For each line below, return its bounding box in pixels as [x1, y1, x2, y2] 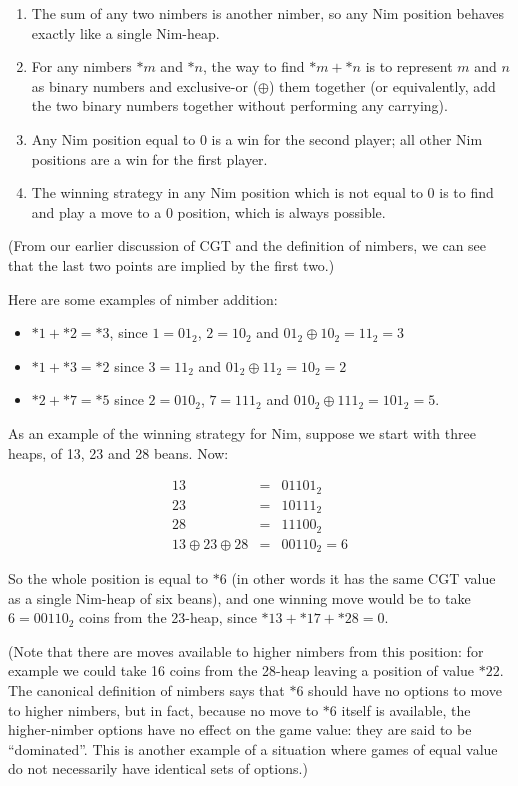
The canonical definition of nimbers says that [8, 680, 285, 700]
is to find [439, 182, 494, 203]
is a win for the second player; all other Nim [211, 128, 483, 149]
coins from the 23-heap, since [79, 607, 257, 628]
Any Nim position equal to [31, 128, 196, 149]
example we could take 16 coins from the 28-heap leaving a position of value [8, 660, 475, 681]
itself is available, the [341, 699, 471, 720]
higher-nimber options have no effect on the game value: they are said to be [8, 719, 472, 740]
